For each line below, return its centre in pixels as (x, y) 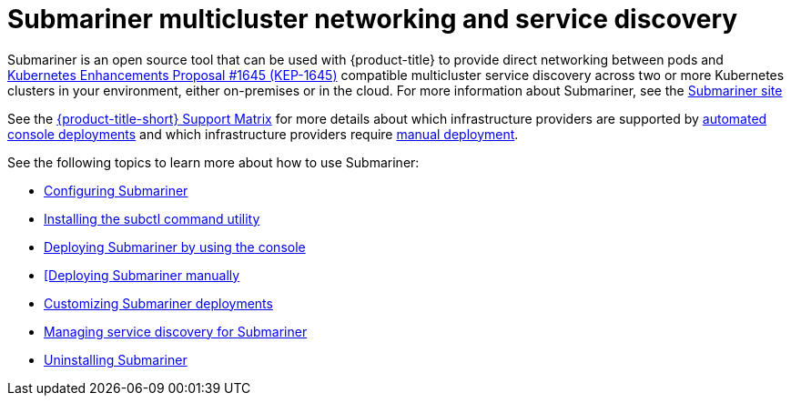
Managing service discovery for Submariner (176, 331)
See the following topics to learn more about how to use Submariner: (213, 162)
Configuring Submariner (116, 190)
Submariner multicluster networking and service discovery (373, 19)
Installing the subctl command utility (152, 218)
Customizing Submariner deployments (158, 303)
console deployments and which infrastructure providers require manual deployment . (263, 134)
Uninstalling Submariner (116, 359)
